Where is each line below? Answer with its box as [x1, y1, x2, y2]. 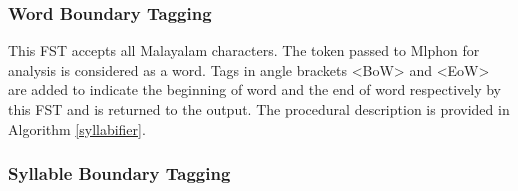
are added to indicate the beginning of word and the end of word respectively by [8, 79, 501, 100]
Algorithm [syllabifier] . [8, 118, 146, 139]
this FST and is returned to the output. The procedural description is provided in [8, 99, 510, 119]
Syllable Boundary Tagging [8, 161, 231, 186]
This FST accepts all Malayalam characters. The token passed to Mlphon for [8, 40, 480, 61]
